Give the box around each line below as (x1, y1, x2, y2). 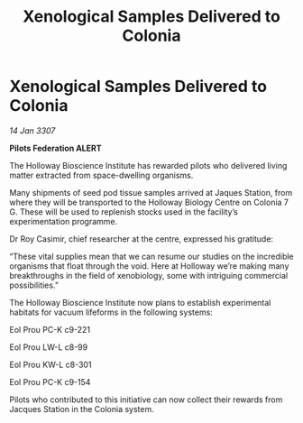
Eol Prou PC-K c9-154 (9, 376, 91, 387)
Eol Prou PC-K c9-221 (9, 324, 91, 335)
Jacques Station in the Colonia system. (9, 403, 155, 414)
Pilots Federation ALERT (9, 143, 102, 153)
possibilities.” (9, 280, 59, 290)
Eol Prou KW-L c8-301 (9, 359, 92, 370)
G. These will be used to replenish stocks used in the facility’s (9, 206, 239, 217)
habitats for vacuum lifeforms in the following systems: (9, 307, 214, 317)
